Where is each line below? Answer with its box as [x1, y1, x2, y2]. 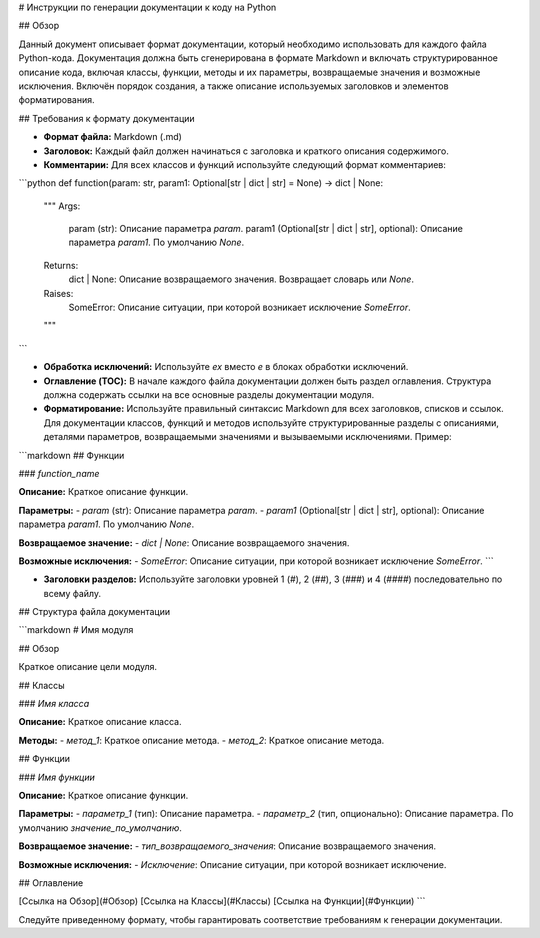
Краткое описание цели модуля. [18, 661, 158, 673]
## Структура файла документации [18, 606, 170, 618]
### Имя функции [18, 771, 95, 783]
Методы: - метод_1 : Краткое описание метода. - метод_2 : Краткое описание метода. [18, 734, 385, 746]
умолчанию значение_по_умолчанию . [18, 821, 182, 834]
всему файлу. [43, 587, 102, 599]
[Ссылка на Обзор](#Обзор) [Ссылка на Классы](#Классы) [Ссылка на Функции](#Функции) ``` [18, 895, 426, 907]
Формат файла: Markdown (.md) [43, 131, 182, 143]
